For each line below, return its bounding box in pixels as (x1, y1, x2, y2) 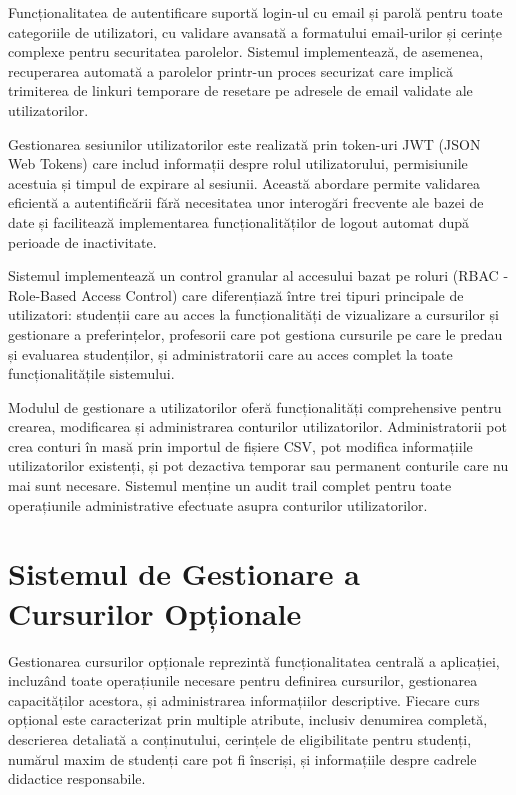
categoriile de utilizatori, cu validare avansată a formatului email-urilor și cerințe (8, 21, 502, 42)
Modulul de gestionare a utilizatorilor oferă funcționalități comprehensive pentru (8, 396, 502, 417)
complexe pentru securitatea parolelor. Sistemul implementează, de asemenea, (8, 41, 484, 62)
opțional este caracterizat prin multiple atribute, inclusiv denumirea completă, (8, 709, 488, 730)
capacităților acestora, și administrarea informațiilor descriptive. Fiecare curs (8, 689, 480, 710)
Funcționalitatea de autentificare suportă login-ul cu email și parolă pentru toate (8, 2, 503, 22)
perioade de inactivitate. (8, 231, 157, 252)
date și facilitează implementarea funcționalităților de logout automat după (8, 211, 470, 232)
